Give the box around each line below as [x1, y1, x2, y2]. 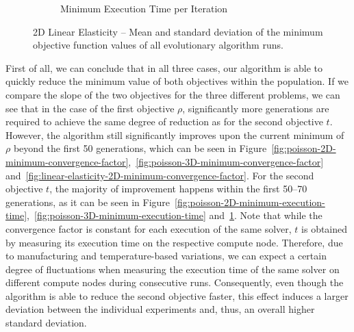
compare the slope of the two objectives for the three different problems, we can [5, 87, 340, 101]
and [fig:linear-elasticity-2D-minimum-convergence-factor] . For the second [5, 168, 314, 182]
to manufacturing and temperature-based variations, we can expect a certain [5, 248, 327, 263]
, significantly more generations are [182, 101, 329, 115]
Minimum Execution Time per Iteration [60, 1, 228, 15]
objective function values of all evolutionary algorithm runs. [33, 38, 283, 52]
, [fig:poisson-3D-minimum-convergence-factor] [128, 154, 324, 168]
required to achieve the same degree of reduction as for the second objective [5, 114, 323, 129]
